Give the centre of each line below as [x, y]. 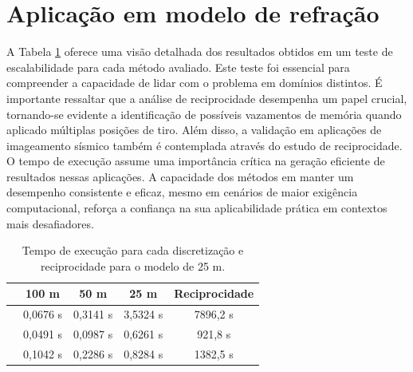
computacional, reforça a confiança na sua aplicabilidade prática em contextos [197, 208]
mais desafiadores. [50, 223]
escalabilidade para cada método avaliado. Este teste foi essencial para [178, 67]
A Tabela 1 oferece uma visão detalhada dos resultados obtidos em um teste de [200, 51]
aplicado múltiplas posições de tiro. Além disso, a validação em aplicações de [194, 130]
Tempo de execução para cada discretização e [133, 250]
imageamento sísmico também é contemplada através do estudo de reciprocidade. [205, 145]
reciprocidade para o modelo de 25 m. [133, 265]
